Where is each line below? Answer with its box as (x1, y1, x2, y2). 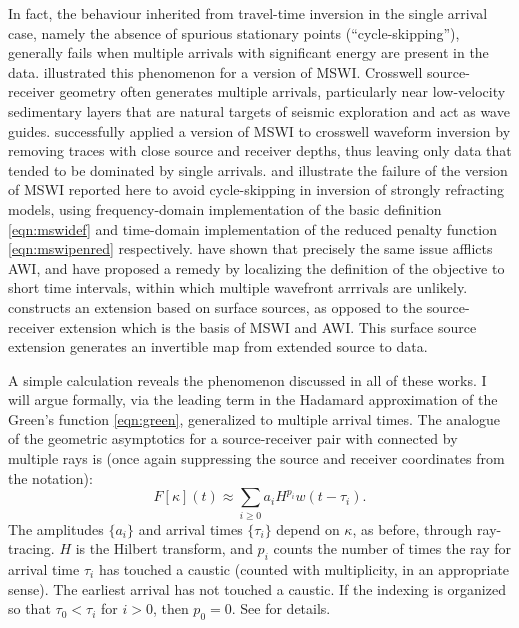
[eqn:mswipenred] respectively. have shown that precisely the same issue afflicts (8, 238, 493, 259)
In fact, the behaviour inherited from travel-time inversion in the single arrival (8, 3, 488, 23)
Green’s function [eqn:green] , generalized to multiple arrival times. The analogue (8, 408, 501, 429)
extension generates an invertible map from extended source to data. (8, 336, 428, 357)
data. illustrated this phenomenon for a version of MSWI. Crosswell (8, 61, 423, 82)
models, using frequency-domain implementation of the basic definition (8, 198, 442, 219)
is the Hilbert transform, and (75, 538, 253, 559)
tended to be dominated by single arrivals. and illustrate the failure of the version (8, 159, 508, 180)
